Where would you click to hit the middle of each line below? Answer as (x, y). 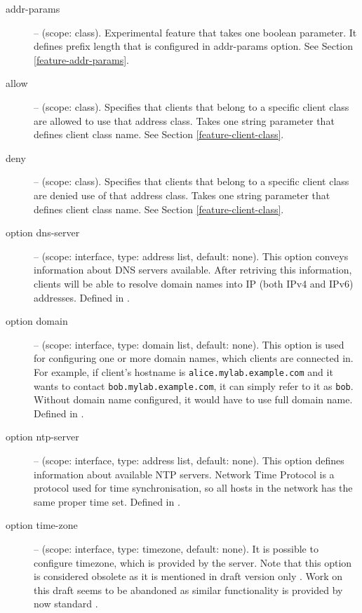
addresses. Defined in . (82, 297)
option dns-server (43, 233)
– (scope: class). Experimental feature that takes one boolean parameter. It (195, 32)
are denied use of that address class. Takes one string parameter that (182, 195)
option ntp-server (42, 437)
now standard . (66, 604)
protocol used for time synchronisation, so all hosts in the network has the (193, 488)
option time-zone (42, 525)
